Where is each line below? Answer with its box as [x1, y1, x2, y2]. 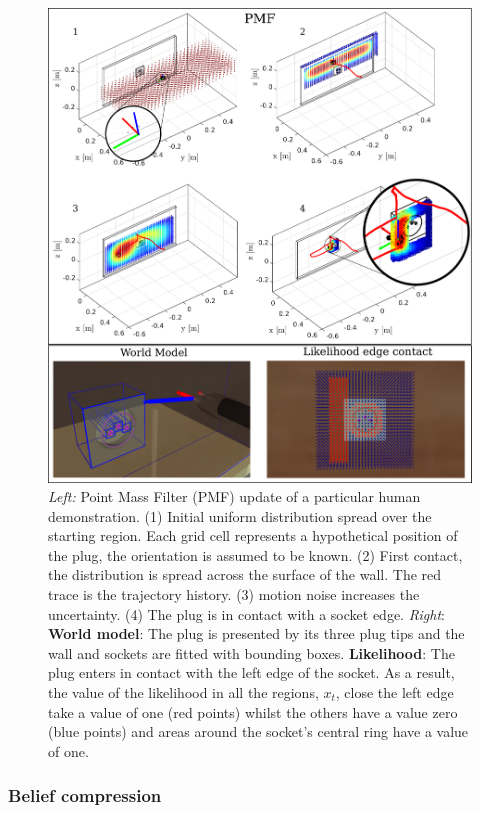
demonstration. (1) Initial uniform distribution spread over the [48, 505, 432, 526]
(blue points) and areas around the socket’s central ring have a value [48, 721, 469, 742]
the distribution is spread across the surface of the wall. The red [48, 564, 442, 585]
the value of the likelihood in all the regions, [48, 682, 319, 703]
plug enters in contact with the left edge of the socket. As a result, [48, 662, 455, 683]
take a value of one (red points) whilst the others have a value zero [48, 701, 458, 722]
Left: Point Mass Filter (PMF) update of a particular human [48, 486, 421, 507]
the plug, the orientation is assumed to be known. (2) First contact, [48, 544, 463, 565]
